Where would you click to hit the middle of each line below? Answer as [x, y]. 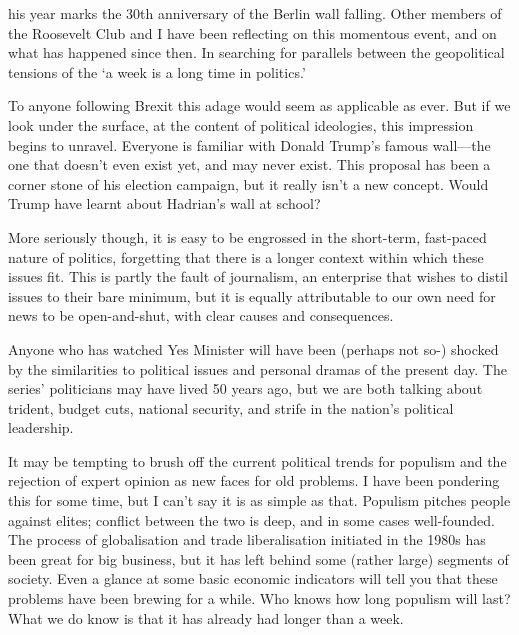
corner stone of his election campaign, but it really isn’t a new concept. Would [248, 183]
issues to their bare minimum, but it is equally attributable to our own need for [252, 295]
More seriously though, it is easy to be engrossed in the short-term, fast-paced [247, 236]
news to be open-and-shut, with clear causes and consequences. [201, 315]
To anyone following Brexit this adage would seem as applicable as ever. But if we [259, 105]
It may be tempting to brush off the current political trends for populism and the [257, 460]
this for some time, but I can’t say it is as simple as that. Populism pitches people [259, 500]
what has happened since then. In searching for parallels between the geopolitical [256, 52]
